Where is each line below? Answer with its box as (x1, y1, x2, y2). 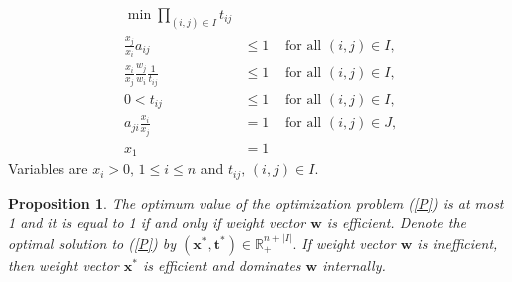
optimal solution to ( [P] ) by (8, 232, 177, 253)
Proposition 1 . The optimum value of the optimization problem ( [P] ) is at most (8, 192, 504, 213)
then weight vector (8, 254, 119, 275)
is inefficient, (417, 232, 498, 253)
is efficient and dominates (142, 254, 301, 275)
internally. (322, 254, 386, 275)
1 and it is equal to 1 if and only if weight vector (8, 212, 306, 233)
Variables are (8, 158, 88, 179)
